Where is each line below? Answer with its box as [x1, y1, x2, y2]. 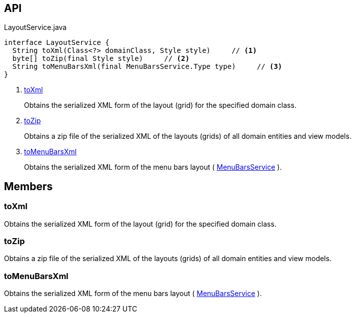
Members [4, 180, 53, 193]
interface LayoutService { [4, 38, 109, 47]
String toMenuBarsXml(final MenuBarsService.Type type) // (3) [12, 62, 282, 71]
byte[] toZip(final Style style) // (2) [12, 54, 189, 63]
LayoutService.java [4, 23, 67, 32]
